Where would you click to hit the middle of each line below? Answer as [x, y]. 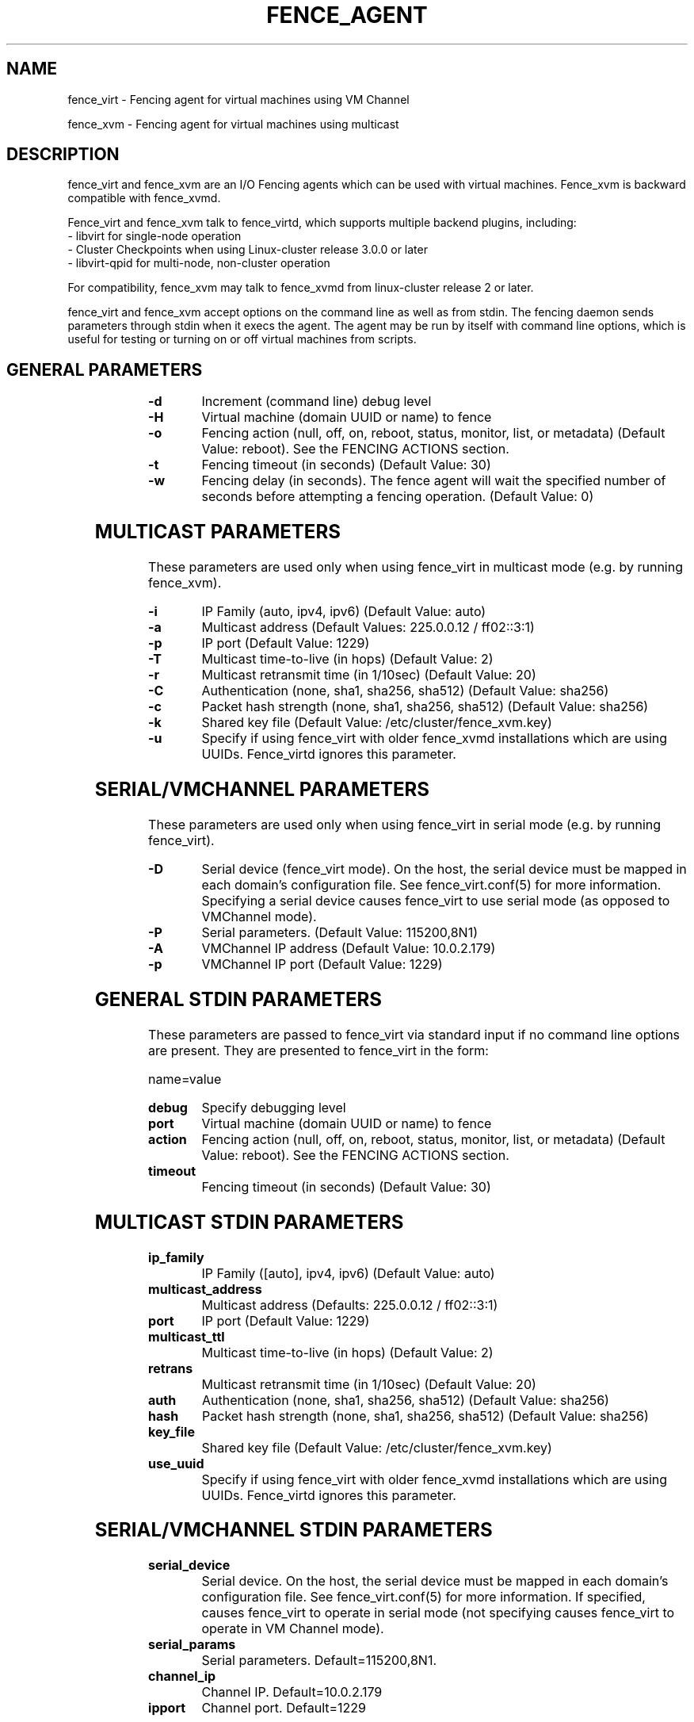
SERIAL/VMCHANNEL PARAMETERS [262, 789]
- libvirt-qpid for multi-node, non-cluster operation [199, 263]
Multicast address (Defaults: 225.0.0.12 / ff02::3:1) [350, 1305]
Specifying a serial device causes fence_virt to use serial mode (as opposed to [436, 900]
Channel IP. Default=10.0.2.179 [292, 1692]
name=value [185, 1079]
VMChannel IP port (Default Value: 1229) [322, 964]
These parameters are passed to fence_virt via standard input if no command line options [414, 1034]
